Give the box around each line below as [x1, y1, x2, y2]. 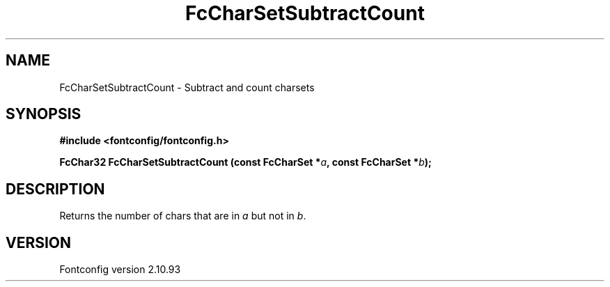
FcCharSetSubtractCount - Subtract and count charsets [59, 81, 315, 93]
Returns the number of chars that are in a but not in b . [59, 210, 306, 222]
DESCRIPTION [6, 180, 105, 198]
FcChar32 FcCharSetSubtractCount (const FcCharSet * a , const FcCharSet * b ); [59, 156, 432, 169]
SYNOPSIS [6, 105, 81, 123]
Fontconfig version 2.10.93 [59, 263, 181, 276]
